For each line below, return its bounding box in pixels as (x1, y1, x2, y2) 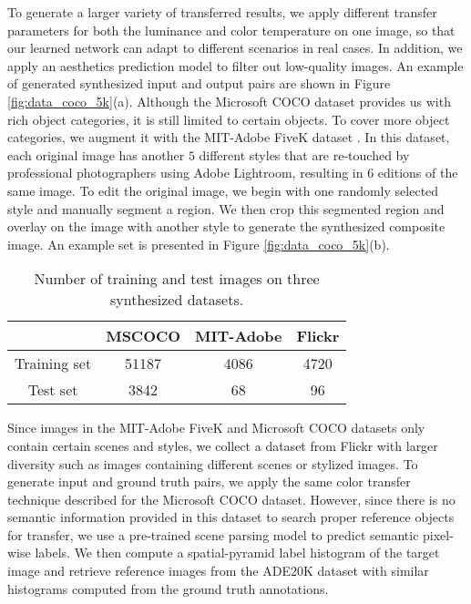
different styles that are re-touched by (199, 145, 410, 164)
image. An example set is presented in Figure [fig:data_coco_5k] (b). (7, 234, 390, 253)
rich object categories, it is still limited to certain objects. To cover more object (7, 109, 450, 128)
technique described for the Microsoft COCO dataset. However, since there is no (7, 489, 456, 508)
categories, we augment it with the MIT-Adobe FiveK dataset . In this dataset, (7, 128, 450, 147)
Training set (15, 353, 92, 374)
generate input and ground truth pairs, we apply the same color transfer (7, 472, 411, 491)
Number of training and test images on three (34, 268, 320, 290)
